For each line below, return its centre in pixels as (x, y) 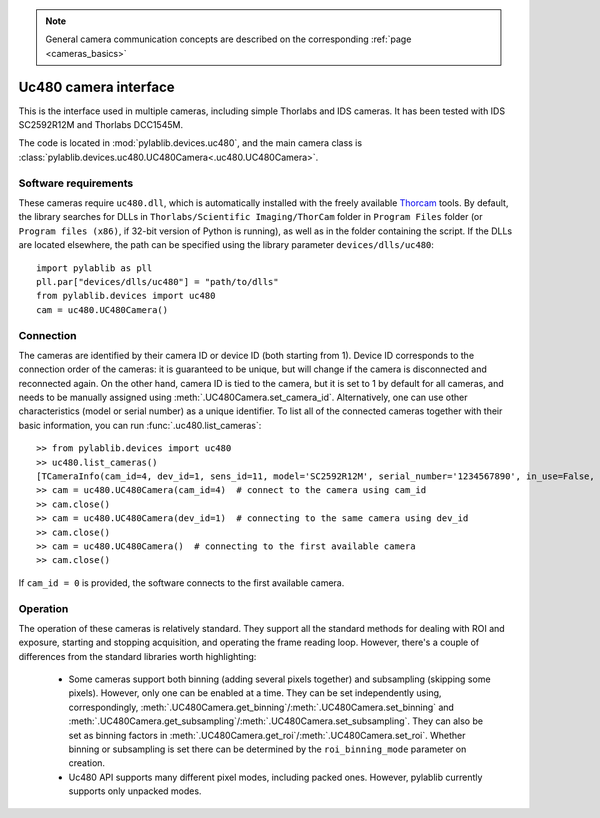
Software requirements (76, 183)
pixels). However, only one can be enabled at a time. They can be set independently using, (255, 693)
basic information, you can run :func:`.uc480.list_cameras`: (140, 425)
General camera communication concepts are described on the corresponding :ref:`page (228, 39)
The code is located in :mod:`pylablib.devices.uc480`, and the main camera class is (190, 143)
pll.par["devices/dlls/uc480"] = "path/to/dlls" (157, 281)
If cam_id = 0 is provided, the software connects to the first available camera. (181, 582)
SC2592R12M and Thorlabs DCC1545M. (101, 125)
